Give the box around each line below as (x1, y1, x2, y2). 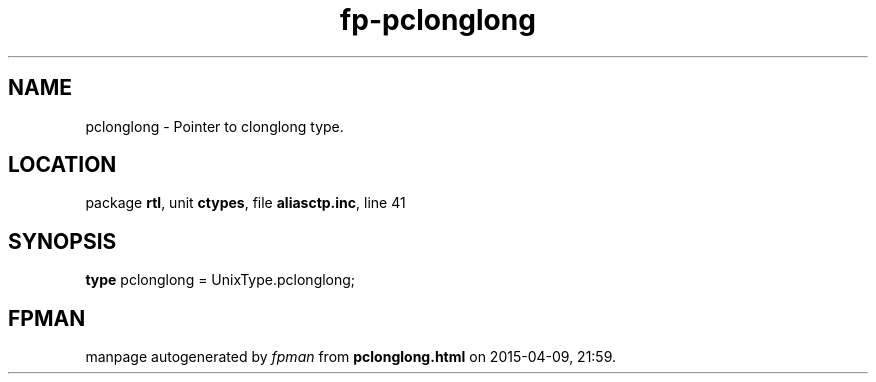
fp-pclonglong (340, 3, 536, 37)
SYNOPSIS (8, 228, 117, 254)
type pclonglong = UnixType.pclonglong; (85, 271, 356, 289)
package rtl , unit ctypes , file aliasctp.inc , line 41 (85, 194, 406, 212)
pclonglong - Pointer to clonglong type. (85, 117, 344, 135)
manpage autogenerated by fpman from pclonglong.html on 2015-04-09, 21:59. (85, 348, 617, 366)
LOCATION (8, 152, 117, 178)
